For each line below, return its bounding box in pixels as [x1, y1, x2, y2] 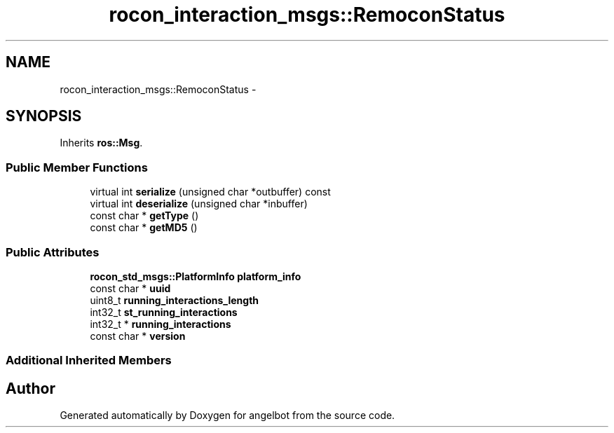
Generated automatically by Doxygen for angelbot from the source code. [60, 409, 395, 422]
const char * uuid [90, 282, 171, 294]
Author [6, 379, 55, 397]
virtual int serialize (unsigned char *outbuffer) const [90, 186, 331, 198]
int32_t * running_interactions [90, 317, 231, 330]
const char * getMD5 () [90, 221, 198, 234]
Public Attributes [6, 245, 100, 259]
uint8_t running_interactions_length [90, 294, 259, 306]
